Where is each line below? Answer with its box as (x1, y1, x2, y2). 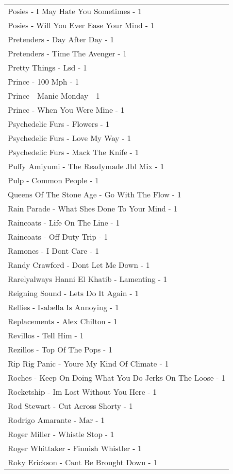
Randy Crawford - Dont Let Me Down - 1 (8, 259, 150, 270)
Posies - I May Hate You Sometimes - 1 (8, 5, 142, 17)
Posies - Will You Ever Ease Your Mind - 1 (8, 19, 154, 31)
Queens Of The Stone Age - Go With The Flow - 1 (8, 189, 182, 200)
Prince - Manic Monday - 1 (8, 90, 100, 101)
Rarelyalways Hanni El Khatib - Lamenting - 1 (8, 273, 167, 284)
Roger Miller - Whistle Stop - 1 (8, 428, 115, 439)
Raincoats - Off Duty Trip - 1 (8, 231, 108, 242)
